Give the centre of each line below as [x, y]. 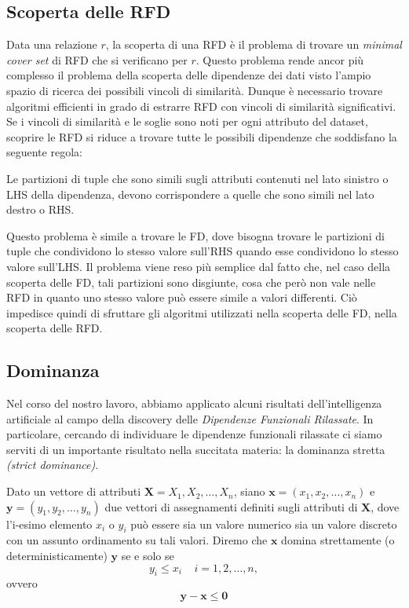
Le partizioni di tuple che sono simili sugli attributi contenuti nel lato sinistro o [197, 178]
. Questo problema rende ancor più [280, 59]
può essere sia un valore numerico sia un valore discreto [264, 524]
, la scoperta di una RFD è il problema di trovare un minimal [254, 44]
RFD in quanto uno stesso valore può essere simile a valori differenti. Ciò [182, 297]
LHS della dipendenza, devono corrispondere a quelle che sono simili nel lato [190, 194]
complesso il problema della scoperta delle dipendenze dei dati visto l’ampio [189, 75]
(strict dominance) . [53, 465]
